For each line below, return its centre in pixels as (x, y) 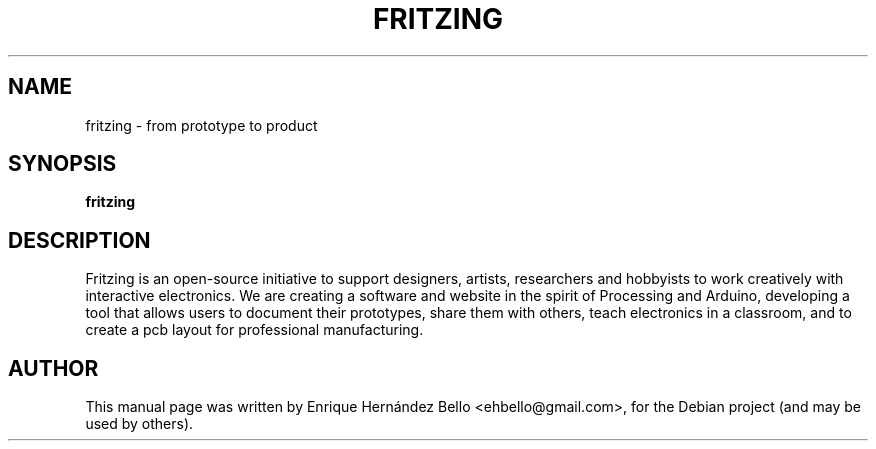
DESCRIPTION (79, 240)
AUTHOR (53, 368)
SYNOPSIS (62, 164)
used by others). (139, 424)
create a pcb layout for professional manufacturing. (254, 330)
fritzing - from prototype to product (201, 125)
